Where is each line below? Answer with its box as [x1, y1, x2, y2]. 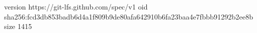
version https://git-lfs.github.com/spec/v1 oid [4, 1, 148, 11]
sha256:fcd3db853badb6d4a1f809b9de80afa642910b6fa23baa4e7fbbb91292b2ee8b [4, 11, 253, 21]
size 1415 [4, 21, 32, 31]
